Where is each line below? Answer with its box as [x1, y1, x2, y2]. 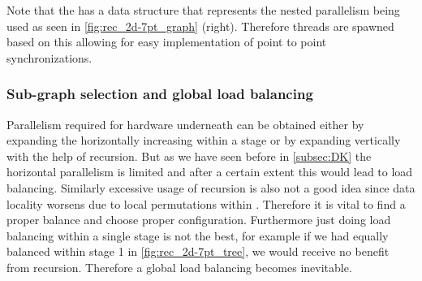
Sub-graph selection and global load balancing [6, 84, 313, 104]
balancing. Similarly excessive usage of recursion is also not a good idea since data [6, 179, 416, 196]
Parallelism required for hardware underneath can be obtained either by [6, 115, 364, 132]
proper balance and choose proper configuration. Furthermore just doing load [6, 211, 391, 228]
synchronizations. [6, 49, 93, 66]
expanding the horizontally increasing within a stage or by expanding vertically [6, 132, 401, 149]
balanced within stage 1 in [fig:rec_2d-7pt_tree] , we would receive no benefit [6, 243, 390, 260]
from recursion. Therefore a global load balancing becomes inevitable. [6, 258, 352, 275]
